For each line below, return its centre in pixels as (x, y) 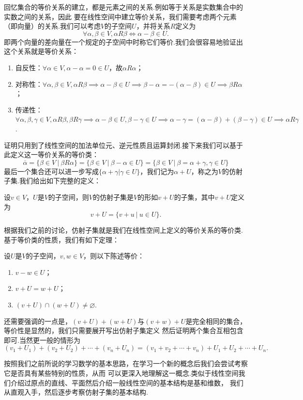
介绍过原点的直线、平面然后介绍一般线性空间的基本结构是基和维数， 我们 (127, 382)
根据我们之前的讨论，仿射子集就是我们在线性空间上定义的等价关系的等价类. (123, 230)
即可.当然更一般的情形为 (42, 340)
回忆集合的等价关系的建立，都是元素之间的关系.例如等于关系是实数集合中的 (123, 7)
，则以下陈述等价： (114, 256)
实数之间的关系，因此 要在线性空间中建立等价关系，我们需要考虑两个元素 (120, 16)
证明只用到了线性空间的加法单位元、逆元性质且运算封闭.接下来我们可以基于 (123, 145)
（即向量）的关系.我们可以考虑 (52, 26)
